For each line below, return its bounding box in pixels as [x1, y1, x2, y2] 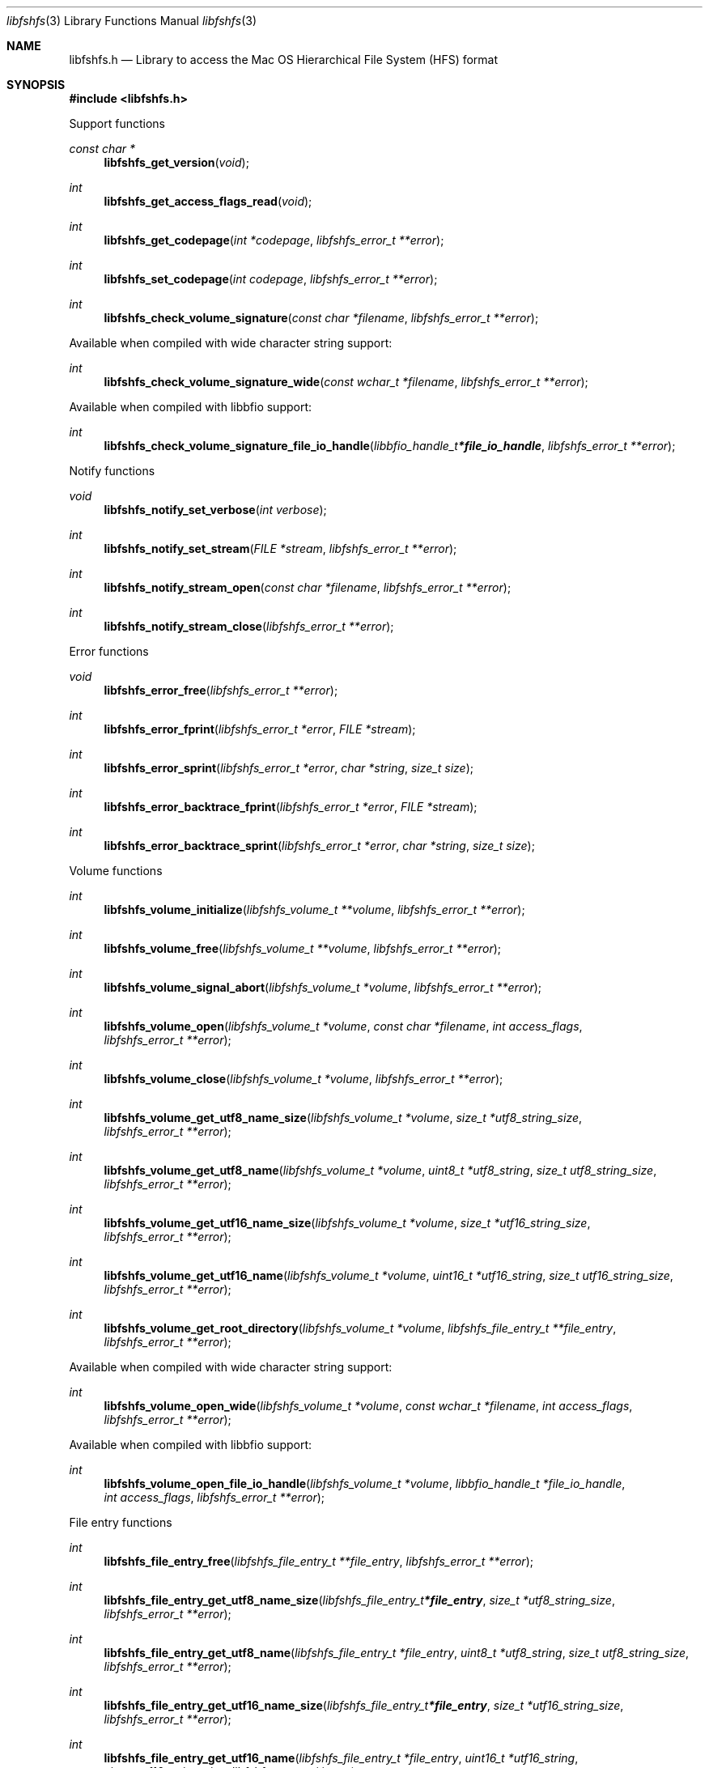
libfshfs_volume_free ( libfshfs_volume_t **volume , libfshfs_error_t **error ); [104, 941, 502, 955]
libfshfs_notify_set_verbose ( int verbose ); [104, 503, 327, 516]
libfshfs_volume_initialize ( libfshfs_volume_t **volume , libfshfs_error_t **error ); [104, 903, 525, 916]
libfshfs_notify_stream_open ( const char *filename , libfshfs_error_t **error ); [104, 580, 512, 594]
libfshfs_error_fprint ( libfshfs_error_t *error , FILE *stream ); [104, 722, 416, 736]
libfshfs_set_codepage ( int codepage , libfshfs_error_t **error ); [104, 272, 438, 286]
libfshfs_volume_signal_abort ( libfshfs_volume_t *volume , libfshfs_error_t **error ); [104, 980, 542, 994]
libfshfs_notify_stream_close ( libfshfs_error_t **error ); [104, 619, 394, 633]
